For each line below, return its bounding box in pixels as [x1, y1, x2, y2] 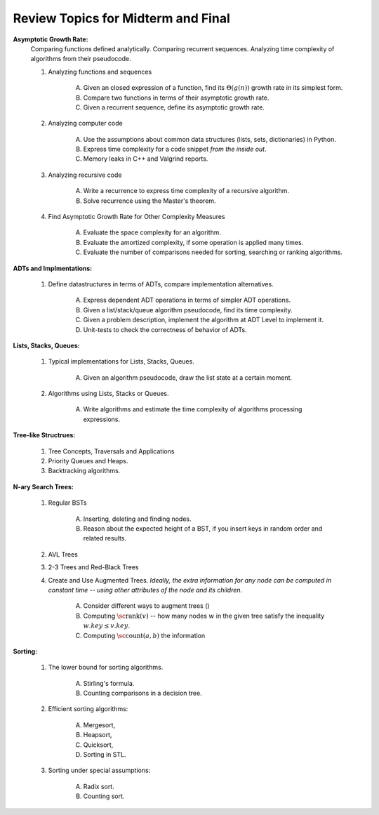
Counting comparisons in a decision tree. [83, 689, 203, 698]
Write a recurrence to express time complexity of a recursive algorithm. [83, 187, 289, 195]
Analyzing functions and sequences [48, 67, 152, 76]
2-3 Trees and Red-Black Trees [48, 563, 139, 571]
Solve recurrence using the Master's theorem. [83, 197, 217, 205]
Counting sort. [83, 792, 125, 800]
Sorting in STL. [83, 750, 126, 759]
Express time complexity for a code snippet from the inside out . [83, 145, 267, 154]
